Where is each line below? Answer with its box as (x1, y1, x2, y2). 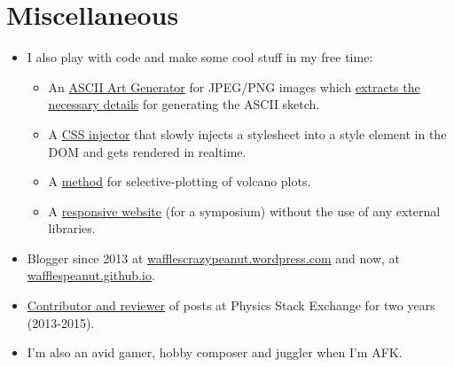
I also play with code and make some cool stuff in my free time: (27, 48, 373, 66)
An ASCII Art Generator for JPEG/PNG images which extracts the (48, 77, 420, 96)
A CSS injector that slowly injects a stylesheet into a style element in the (48, 124, 447, 143)
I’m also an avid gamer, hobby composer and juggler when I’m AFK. (27, 343, 403, 362)
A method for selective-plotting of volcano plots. (48, 172, 311, 191)
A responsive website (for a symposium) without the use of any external (48, 201, 441, 220)
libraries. (48, 219, 96, 238)
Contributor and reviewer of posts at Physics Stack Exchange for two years (27, 296, 435, 315)
